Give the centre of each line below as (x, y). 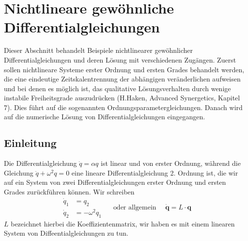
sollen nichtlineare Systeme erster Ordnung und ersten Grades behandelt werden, (124, 69)
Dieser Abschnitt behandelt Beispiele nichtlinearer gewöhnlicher (99, 50)
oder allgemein (135, 208)
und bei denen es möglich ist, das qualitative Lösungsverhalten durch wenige (117, 88)
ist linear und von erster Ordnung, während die (171, 163)
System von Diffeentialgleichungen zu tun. (66, 233)
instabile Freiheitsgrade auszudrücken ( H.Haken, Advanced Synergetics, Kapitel (122, 98)
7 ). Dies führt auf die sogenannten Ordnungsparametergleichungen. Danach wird (123, 107)
